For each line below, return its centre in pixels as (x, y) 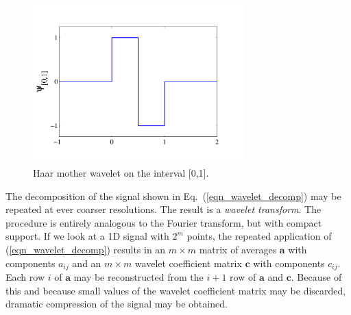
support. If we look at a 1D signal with (87, 236)
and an (87, 263)
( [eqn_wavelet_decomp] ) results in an (86, 249)
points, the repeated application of (259, 236)
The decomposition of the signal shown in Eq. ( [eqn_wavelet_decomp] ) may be (173, 196)
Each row (25, 277)
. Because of (316, 277)
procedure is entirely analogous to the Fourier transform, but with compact (164, 222)
